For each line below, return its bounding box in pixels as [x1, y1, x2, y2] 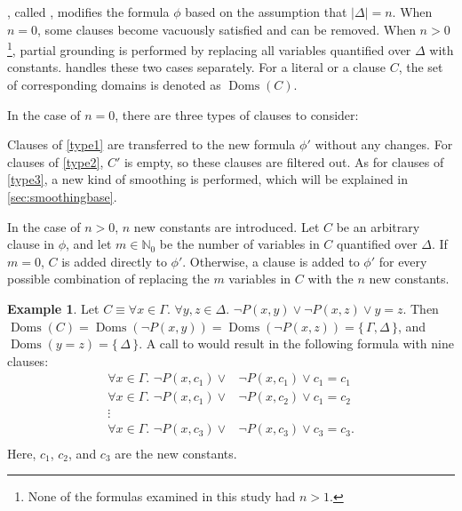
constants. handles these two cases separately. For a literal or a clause [7, 58, 386, 76]
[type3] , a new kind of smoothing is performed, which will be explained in [7, 170, 408, 188]
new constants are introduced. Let [133, 217, 320, 236]
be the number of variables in [159, 235, 320, 253]
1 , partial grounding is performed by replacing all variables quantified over [7, 38, 411, 59]
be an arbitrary [336, 217, 420, 236]
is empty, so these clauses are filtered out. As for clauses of [123, 152, 444, 171]
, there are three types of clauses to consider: [115, 105, 359, 124]
